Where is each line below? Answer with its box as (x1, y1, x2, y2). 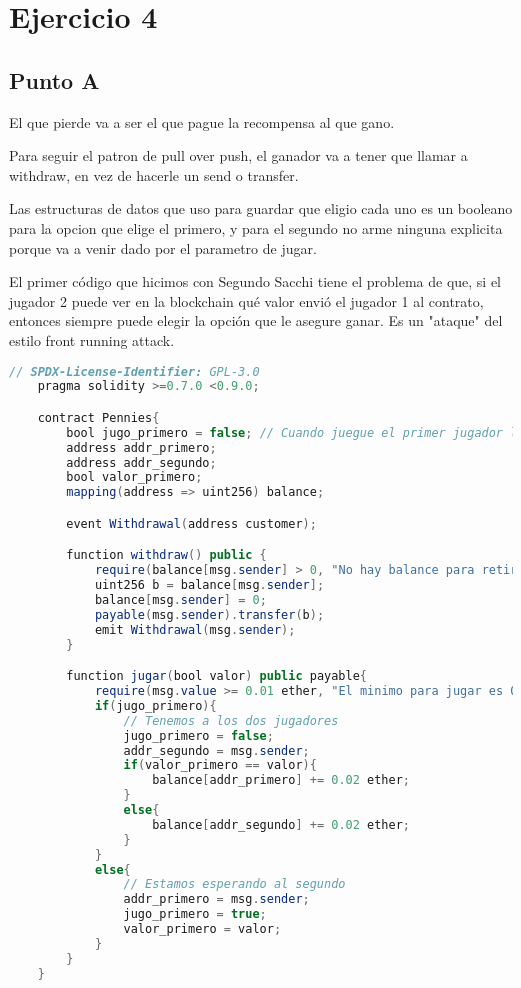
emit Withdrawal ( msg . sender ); (94, 622, 296, 637)
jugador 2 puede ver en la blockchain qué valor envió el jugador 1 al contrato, (9, 290, 484, 311)
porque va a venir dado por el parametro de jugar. (9, 237, 317, 258)
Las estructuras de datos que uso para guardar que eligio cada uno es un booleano (9, 198, 513, 219)
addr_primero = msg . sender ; (123, 892, 310, 907)
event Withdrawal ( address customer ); (66, 516, 317, 531)
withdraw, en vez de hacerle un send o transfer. (9, 164, 299, 185)
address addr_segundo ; (66, 455, 217, 470)
